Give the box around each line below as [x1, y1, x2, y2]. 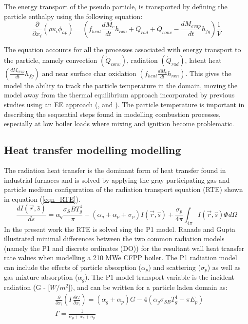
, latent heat [185, 55, 222, 65]
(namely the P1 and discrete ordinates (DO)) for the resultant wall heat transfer [4, 243, 245, 253]
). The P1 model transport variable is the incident [84, 272, 234, 282]
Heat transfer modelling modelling [4, 142, 181, 157]
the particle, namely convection [4, 55, 97, 65]
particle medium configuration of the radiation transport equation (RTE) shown [4, 184, 243, 194]
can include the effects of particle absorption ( [4, 262, 141, 272]
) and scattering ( [148, 262, 201, 272]
